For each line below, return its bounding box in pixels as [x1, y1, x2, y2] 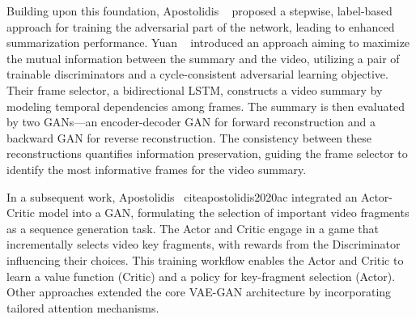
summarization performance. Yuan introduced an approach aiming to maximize [6, 34, 410, 51]
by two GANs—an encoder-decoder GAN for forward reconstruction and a [6, 113, 376, 130]
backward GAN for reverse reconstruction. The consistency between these [6, 129, 371, 146]
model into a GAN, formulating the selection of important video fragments [38, 204, 410, 221]
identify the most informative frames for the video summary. [6, 160, 307, 177]
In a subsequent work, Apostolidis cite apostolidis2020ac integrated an [6, 188, 358, 205]
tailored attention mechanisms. [6, 299, 159, 316]
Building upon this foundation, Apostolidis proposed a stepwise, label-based [6, 2, 393, 19]
